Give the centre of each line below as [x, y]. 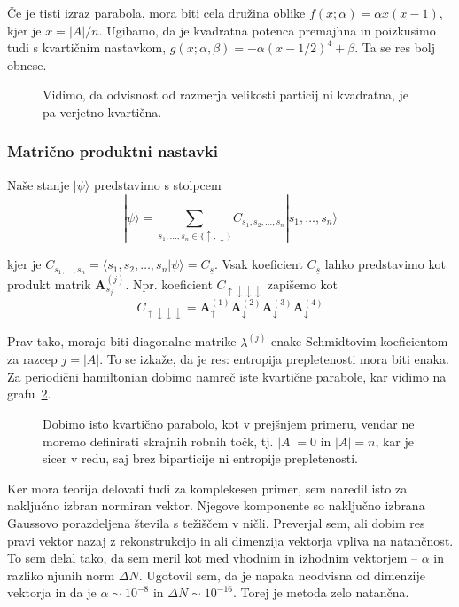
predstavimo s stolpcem [157, 184]
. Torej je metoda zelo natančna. [321, 592]
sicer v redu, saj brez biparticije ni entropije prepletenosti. [200, 458]
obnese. [27, 64]
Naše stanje [39, 184]
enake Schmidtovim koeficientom [360, 341]
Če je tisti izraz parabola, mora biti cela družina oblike [156, 12]
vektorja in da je [52, 592]
